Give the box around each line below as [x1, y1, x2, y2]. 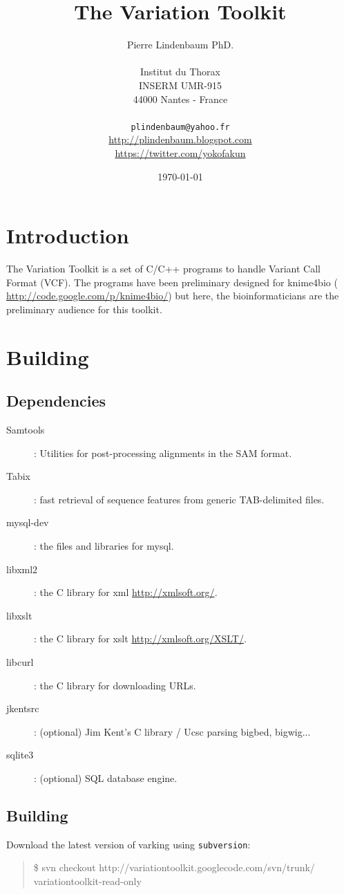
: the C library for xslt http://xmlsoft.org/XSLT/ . [34, 631, 247, 646]
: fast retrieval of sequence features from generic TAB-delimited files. [34, 492, 325, 506]
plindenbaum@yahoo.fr [131, 122, 230, 132]
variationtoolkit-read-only [33, 873, 142, 888]
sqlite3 [6, 747, 34, 762]
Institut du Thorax [140, 64, 221, 79]
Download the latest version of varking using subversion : [6, 837, 251, 851]
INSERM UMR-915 [139, 77, 222, 92]
